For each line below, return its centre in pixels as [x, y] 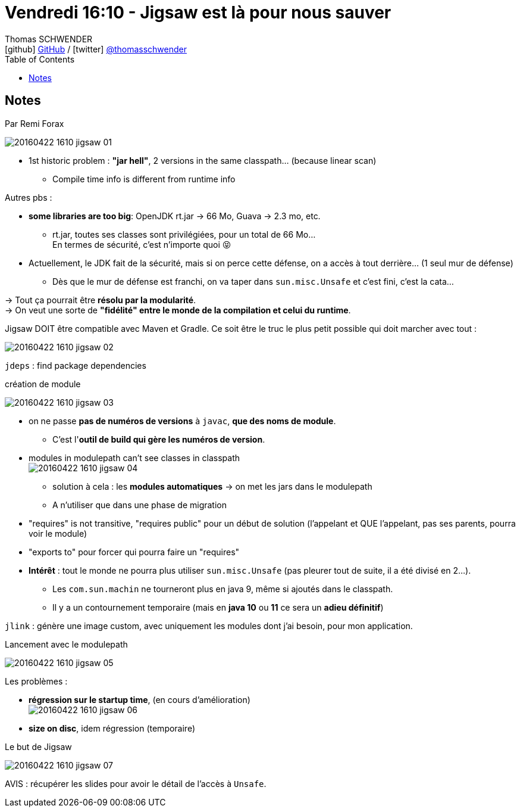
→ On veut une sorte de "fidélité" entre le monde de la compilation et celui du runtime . [178, 310]
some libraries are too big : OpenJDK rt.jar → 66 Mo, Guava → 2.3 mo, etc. [175, 216]
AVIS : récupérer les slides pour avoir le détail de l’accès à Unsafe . [136, 783]
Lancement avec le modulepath [66, 644]
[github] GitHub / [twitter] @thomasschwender [96, 49]
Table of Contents [40, 59]
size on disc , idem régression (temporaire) [112, 728]
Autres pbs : [29, 197]
